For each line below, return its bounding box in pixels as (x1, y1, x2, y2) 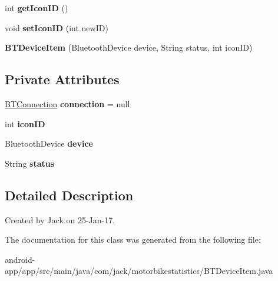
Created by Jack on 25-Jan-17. (5, 213, 115, 226)
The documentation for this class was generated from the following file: (5, 233, 261, 246)
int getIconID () (5, 2, 68, 14)
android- (5, 253, 35, 265)
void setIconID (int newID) (5, 21, 108, 34)
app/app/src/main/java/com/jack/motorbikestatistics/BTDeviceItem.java (5, 265, 273, 277)
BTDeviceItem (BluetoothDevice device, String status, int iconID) (5, 41, 253, 54)
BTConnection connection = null (5, 97, 130, 110)
